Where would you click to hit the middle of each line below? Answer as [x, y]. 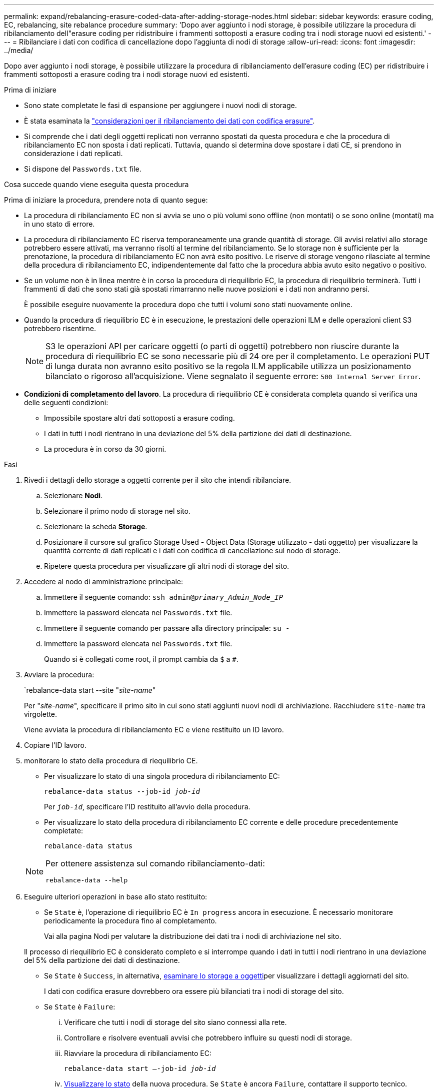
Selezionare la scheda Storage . [96, 526]
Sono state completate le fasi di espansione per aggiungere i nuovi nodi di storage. [160, 105]
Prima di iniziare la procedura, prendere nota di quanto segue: [106, 200]
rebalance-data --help [87, 880]
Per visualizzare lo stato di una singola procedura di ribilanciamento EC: [162, 776]
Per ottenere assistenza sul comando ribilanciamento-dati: [155, 863]
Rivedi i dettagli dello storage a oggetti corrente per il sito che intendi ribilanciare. [158, 480]
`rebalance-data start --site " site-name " [90, 690]
